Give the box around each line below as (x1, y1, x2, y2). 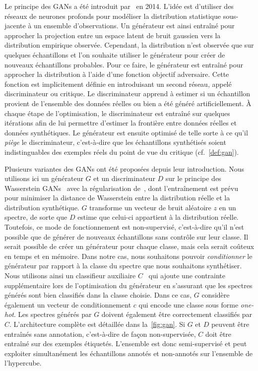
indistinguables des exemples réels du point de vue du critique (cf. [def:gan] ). (4, 146, 239, 157)
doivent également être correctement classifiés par (101, 309, 253, 319)
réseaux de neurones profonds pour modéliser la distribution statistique (4, 10, 221, 21)
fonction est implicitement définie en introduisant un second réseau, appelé (4, 78, 232, 89)
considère (201, 290, 230, 300)
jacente (4, 20, 26, 31)
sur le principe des (165, 173, 221, 184)
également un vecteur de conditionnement (4, 299, 131, 309)
